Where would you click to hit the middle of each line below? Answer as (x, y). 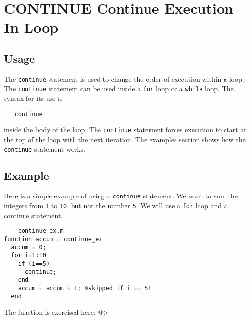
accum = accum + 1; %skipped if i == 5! (85, 288)
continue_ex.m (41, 231)
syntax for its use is (33, 98)
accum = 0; (28, 247)
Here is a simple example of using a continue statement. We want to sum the (121, 196)
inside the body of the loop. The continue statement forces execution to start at (125, 130)
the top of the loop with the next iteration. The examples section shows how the (125, 139)
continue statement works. (45, 149)
